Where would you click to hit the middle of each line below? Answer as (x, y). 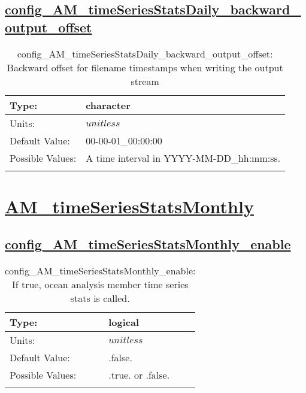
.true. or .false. (139, 375)
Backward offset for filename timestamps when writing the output (145, 67)
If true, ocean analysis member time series (100, 285)
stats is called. (100, 298)
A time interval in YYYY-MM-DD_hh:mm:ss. (183, 158)
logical (124, 322)
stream (145, 81)
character (108, 105)
